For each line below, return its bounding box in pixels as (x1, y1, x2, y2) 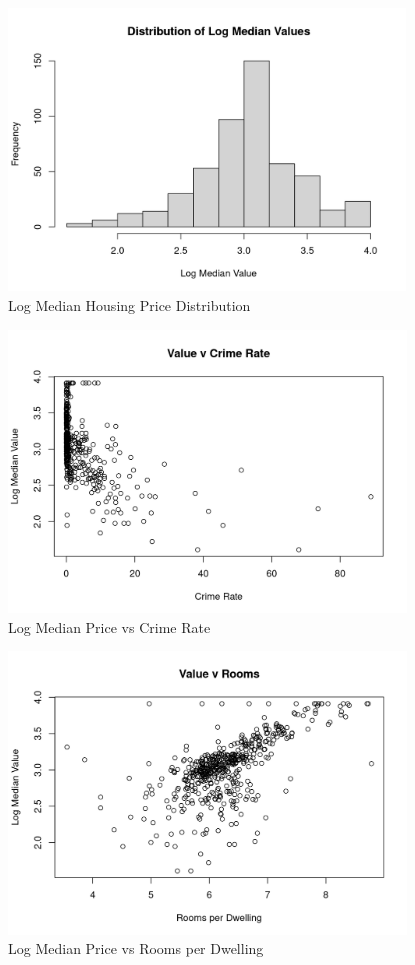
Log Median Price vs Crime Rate (8, 616, 211, 637)
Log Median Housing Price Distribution (8, 295, 251, 316)
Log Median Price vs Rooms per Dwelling (8, 938, 264, 959)
